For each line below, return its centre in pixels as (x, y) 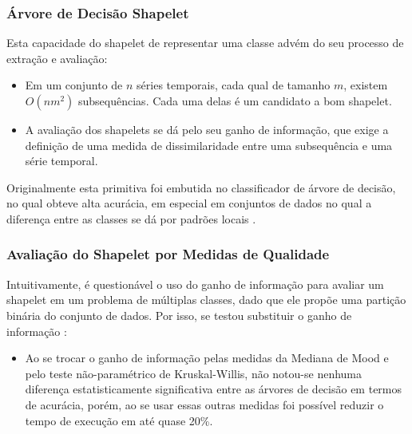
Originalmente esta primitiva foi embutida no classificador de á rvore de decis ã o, (201, 187)
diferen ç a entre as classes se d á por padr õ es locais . (131, 218)
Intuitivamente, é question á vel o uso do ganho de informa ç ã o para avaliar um (195, 284)
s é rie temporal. (61, 161)
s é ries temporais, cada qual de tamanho (234, 85)
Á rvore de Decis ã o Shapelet (98, 12)
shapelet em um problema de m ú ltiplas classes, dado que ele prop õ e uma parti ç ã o (206, 300)
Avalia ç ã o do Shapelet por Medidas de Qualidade (168, 254)
